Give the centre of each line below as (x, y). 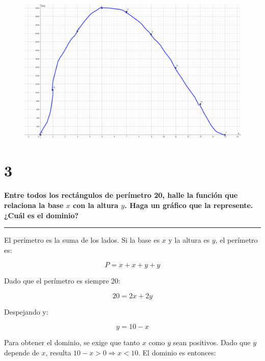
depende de (22, 353)
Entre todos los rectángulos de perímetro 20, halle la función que (121, 195)
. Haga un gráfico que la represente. (189, 205)
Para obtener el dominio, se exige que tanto (72, 342)
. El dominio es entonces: (177, 353)
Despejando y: (26, 311)
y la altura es (189, 240)
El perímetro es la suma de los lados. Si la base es (82, 240)
